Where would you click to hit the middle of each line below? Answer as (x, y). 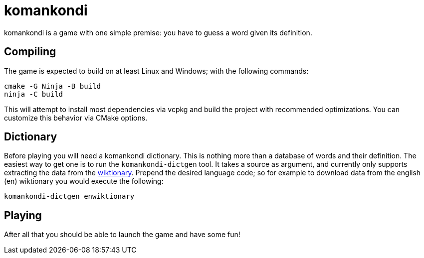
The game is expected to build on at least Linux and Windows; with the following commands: (156, 71)
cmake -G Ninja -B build (52, 86)
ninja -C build (34, 94)
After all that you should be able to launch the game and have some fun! (122, 235)
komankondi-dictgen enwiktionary (69, 196)
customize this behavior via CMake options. (76, 118)
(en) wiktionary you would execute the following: (84, 181)
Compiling (30, 52)
